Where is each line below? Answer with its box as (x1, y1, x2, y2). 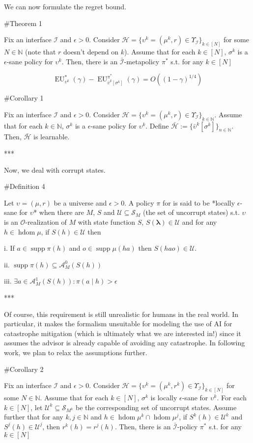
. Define (145, 120, 169, 130)
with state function (78, 216, 136, 227)
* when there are (33, 207, 84, 217)
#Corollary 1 (4, 93, 44, 103)
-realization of (25, 216, 67, 227)
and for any (182, 216, 217, 227)
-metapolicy (124, 56, 160, 66)
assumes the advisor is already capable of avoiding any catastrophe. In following (4, 338, 245, 348)
